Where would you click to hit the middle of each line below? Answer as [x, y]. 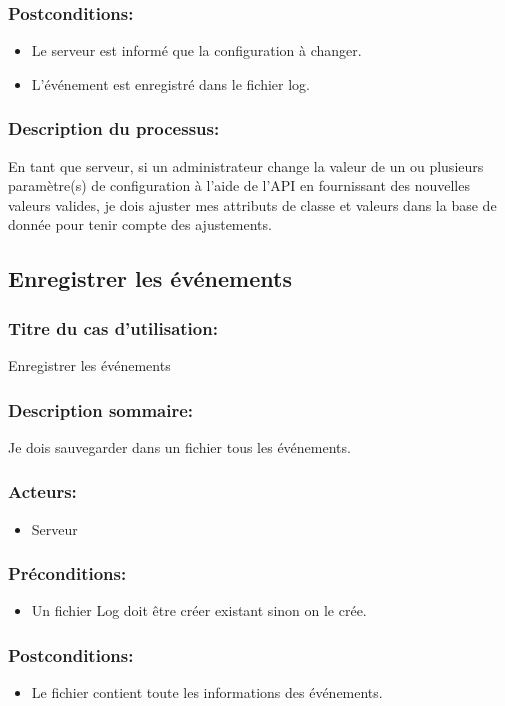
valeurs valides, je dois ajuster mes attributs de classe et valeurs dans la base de [252, 204]
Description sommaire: [101, 409]
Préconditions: [67, 573]
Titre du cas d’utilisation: [113, 327]
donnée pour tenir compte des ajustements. [140, 224]
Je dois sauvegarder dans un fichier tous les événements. [179, 446]
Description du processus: [114, 128]
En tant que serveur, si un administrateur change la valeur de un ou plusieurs [246, 165]
